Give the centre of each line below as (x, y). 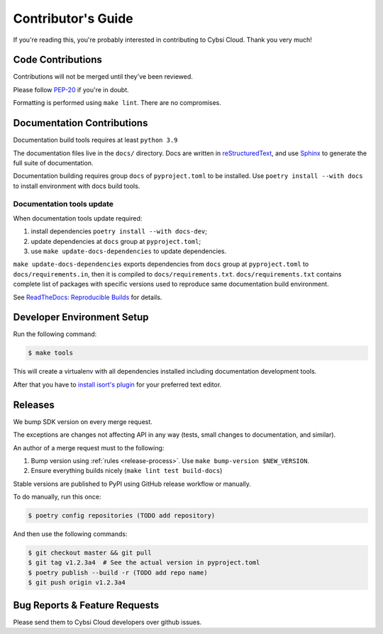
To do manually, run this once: (57, 497)
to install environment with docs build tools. (77, 186)
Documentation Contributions (81, 123)
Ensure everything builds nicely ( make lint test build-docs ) (127, 471)
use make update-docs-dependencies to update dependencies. (129, 251)
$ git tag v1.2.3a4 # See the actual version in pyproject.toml (144, 563)
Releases (34, 405)
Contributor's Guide (73, 18)
